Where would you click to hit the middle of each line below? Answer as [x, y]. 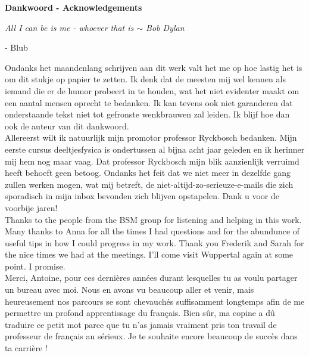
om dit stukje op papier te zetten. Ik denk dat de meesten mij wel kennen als [145, 79]
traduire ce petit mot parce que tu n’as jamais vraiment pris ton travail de [141, 324]
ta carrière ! [26, 348]
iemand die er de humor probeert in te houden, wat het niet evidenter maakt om [152, 90]
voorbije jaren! [31, 207]
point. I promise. [35, 266]
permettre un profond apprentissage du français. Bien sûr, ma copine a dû [140, 313]
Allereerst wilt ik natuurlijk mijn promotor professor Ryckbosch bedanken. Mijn [151, 137]
